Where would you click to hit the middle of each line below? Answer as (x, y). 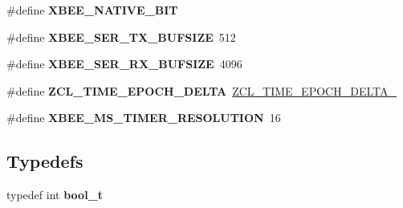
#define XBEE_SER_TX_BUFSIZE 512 (121, 37)
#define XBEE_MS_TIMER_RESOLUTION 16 (144, 118)
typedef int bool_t (55, 195)
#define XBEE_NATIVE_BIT (92, 10)
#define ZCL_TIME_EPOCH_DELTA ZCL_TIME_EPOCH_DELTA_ (201, 90)
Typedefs (45, 161)
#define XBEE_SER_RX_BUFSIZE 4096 (124, 64)
